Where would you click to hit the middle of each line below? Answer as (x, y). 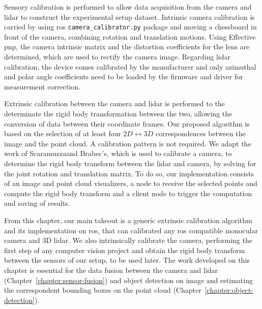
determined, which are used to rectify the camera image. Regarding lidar (117, 57)
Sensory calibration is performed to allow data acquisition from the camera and (128, 7)
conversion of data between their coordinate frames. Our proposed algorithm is (127, 123)
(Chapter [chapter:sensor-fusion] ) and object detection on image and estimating (128, 280)
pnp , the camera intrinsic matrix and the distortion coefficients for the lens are (127, 47)
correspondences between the (200, 133)
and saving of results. (37, 203)
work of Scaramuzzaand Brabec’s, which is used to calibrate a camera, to (118, 153)
